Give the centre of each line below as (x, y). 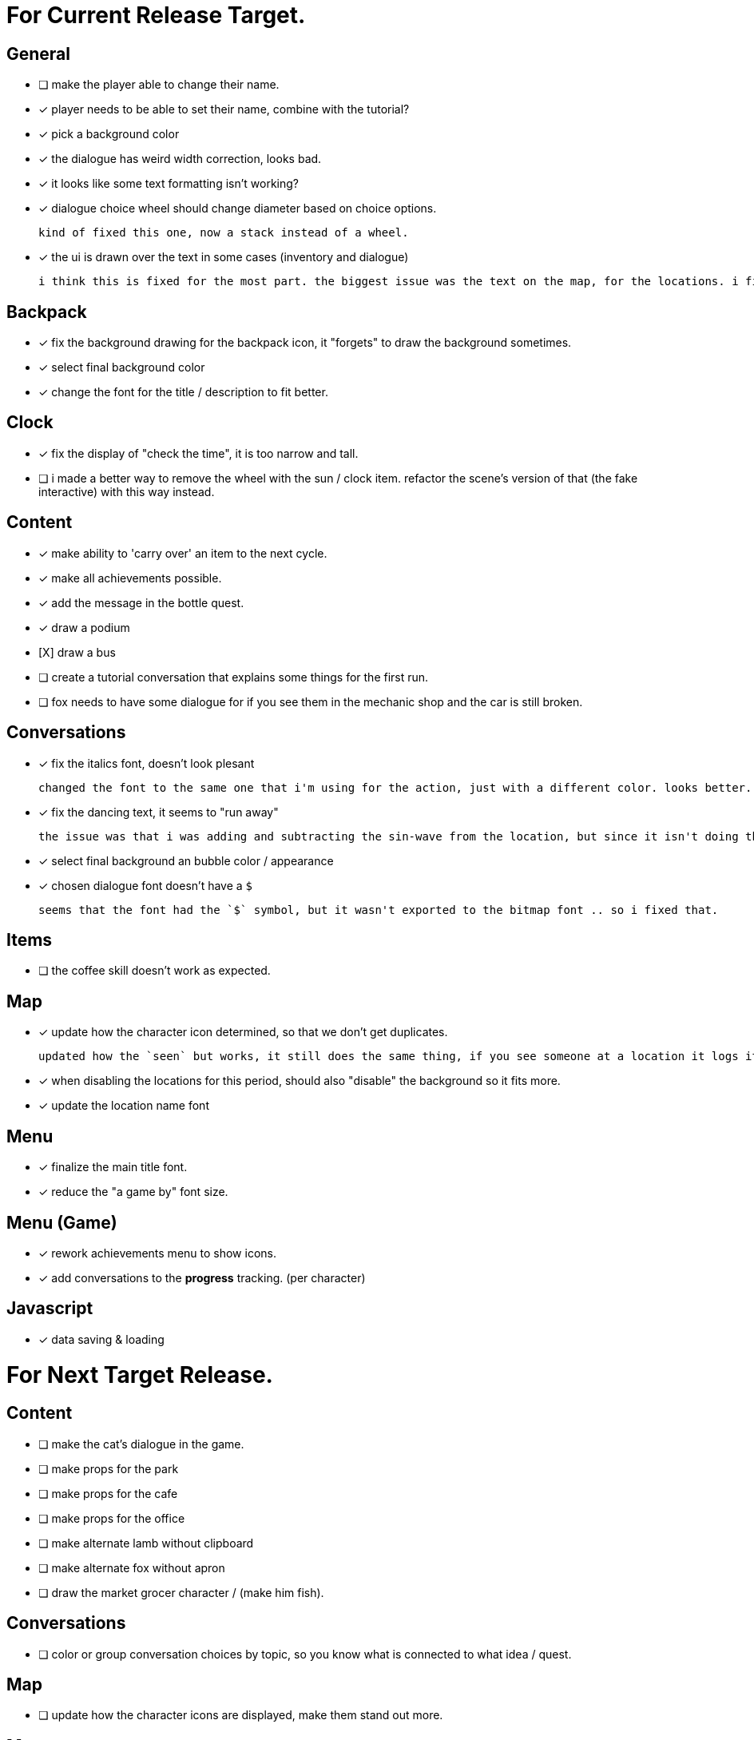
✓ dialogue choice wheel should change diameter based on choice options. (238, 209)
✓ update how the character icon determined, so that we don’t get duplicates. (243, 1032)
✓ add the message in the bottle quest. (141, 602)
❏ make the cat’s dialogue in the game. (141, 1444)
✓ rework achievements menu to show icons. (157, 1253)
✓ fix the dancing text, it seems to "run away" (159, 812)
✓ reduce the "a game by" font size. (133, 1192)
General (39, 54)
